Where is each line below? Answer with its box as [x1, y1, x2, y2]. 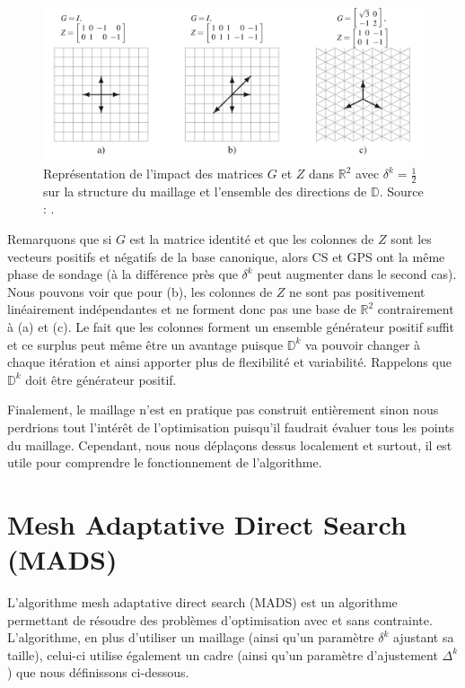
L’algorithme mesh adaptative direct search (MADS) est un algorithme [7, 593, 398, 612]
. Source [379, 181, 424, 200]
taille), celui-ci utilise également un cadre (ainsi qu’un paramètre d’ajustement [7, 645, 438, 664]
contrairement [377, 300, 454, 318]
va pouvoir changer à [305, 335, 421, 353]
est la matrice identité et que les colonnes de [129, 230, 374, 248]
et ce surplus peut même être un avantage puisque [7, 335, 284, 353]
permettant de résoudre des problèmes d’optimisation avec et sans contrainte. [7, 610, 433, 629]
